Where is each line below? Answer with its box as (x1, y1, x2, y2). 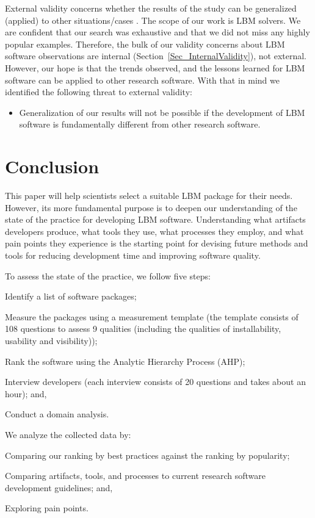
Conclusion (5, 154, 100, 179)
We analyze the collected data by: (5, 428, 131, 441)
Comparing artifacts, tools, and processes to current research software (5, 469, 266, 482)
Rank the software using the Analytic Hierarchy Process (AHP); (5, 354, 245, 367)
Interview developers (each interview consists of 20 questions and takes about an (5, 375, 306, 388)
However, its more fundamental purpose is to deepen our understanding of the (5, 201, 297, 214)
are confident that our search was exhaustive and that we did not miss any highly (5, 26, 310, 38)
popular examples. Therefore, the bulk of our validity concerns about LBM (5, 37, 285, 50)
